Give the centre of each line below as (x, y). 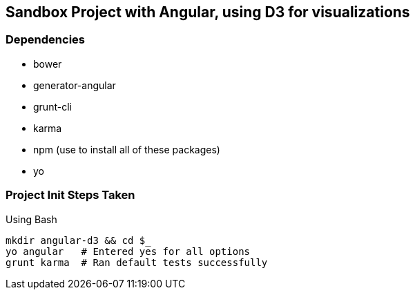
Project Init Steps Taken (70, 195)
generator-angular (75, 85)
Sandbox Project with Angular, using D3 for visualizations (208, 12)
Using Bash (31, 219)
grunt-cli (52, 106)
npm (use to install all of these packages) (127, 149)
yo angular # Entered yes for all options (128, 251)
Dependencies (46, 40)
